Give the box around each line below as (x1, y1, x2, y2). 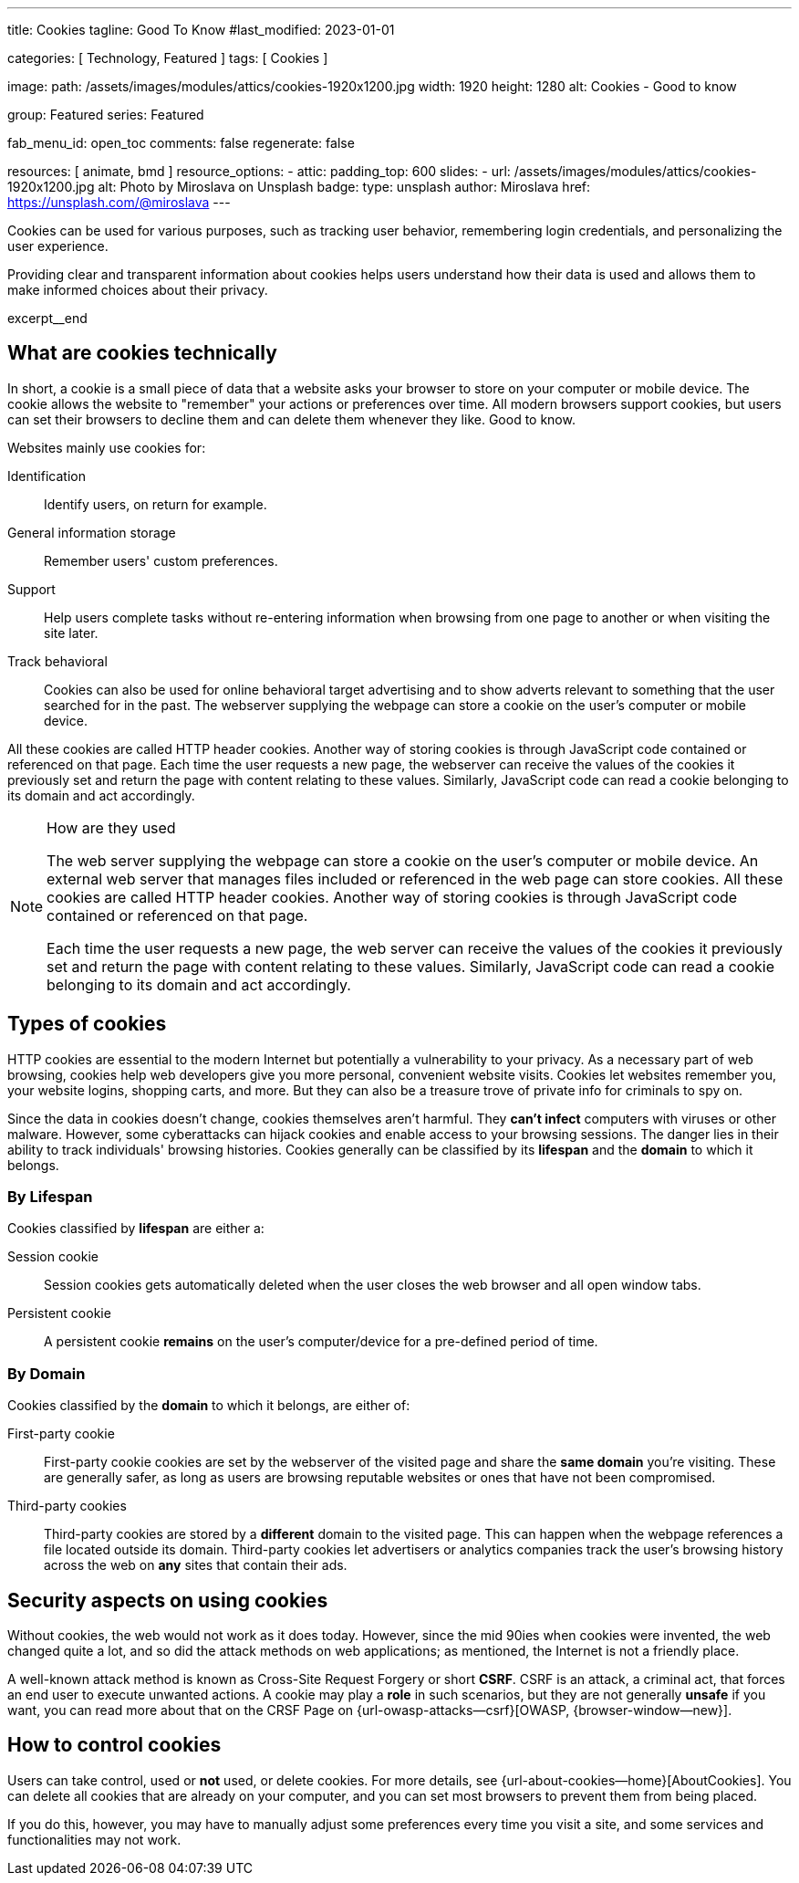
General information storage (7, 524, 176, 540)
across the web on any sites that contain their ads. (44, 1557, 348, 1574)
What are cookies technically (7, 341, 277, 365)
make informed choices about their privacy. (7, 282, 268, 298)
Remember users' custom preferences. (44, 552, 278, 569)
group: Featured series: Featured (7, 107, 204, 122)
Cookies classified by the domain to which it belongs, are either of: (7, 1397, 410, 1414)
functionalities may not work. (7, 1831, 182, 1847)
